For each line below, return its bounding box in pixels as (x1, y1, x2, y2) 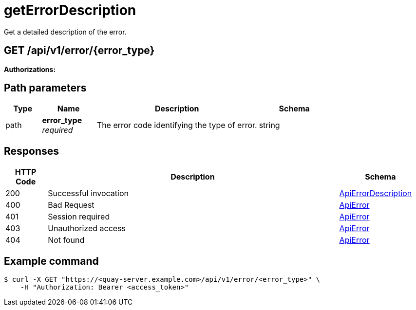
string (259, 120, 280, 130)
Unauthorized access (48, 223, 126, 234)
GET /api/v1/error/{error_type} (4, 44, 155, 57)
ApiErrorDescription (339, 188, 412, 199)
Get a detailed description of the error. (4, 27, 127, 36)
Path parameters (4, 82, 87, 94)
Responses (4, 145, 59, 157)
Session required (48, 212, 110, 222)
